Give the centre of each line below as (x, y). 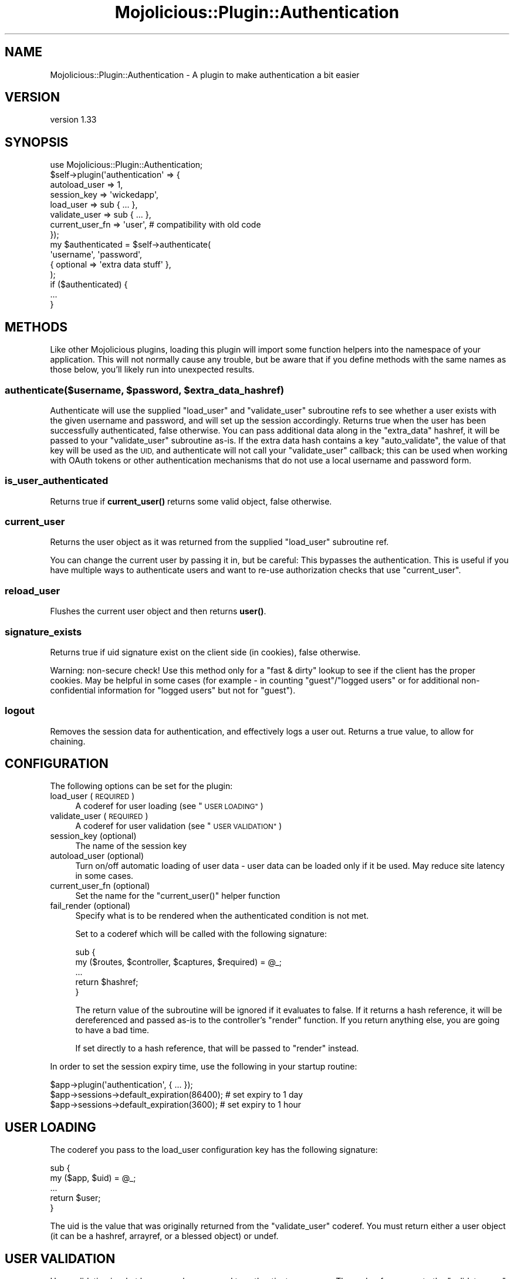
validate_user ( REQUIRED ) (99, 816)
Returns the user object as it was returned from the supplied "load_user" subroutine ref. (219, 542)
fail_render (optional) (90, 906)
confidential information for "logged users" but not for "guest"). (173, 690)
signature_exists (43, 632)
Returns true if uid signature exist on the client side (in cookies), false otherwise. (205, 652)
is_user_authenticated (57, 481)
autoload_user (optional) (97, 856)
